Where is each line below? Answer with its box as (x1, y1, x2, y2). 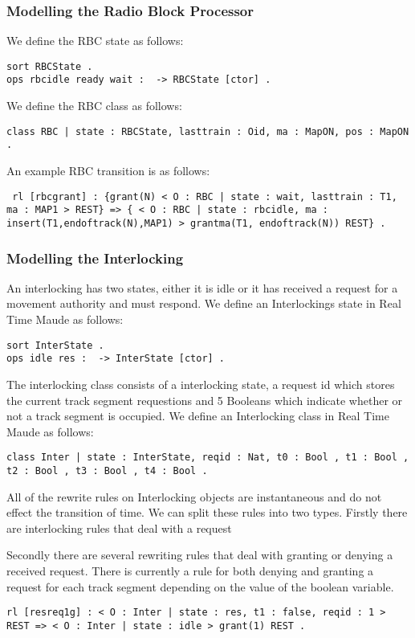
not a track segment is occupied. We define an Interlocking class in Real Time (6, 407, 389, 424)
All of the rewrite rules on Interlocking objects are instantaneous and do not (6, 488, 382, 505)
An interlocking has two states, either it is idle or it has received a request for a (6, 279, 398, 296)
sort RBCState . (6, 60, 93, 72)
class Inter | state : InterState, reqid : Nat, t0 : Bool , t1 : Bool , (6, 452, 409, 464)
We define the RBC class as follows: (6, 97, 182, 114)
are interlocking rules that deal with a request (6, 519, 232, 536)
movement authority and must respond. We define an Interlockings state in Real (6, 295, 401, 312)
